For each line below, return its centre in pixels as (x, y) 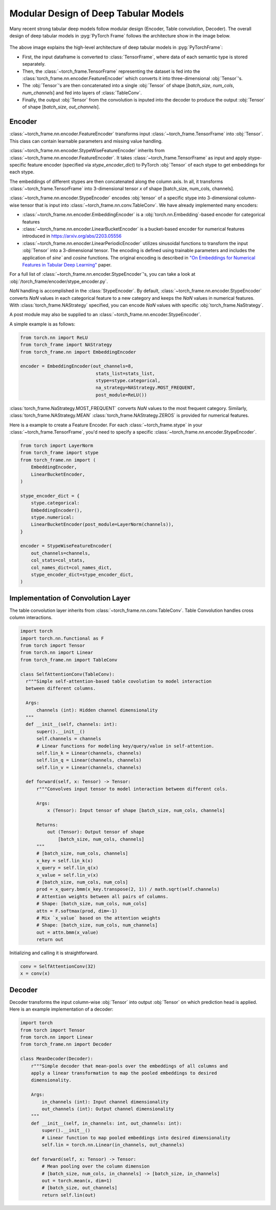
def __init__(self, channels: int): (72, 724)
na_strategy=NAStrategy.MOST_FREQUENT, (145, 388)
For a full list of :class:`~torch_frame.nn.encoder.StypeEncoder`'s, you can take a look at (102, 274)
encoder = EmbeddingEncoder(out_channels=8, (77, 366)
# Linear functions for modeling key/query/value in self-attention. (125, 746)
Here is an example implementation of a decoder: (61, 1009)
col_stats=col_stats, (58, 560)
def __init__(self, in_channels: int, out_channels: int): (107, 1123)
